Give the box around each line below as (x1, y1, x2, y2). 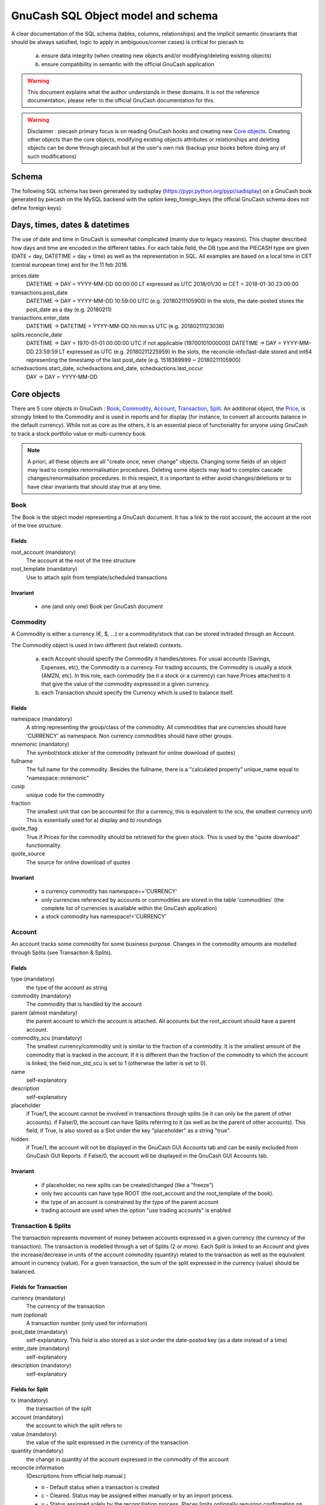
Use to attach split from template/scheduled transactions (26, 574, 168, 581)
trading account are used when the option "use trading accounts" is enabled (41, 1206, 231, 1214)
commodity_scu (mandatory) (11, 1034, 82, 1041)
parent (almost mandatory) (11, 1009, 78, 1016)
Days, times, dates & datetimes (11, 220, 130, 230)
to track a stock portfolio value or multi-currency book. (11, 430, 147, 437)
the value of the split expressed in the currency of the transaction (26, 1439, 189, 1446)
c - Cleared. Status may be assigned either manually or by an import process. (41, 1492, 234, 1499)
